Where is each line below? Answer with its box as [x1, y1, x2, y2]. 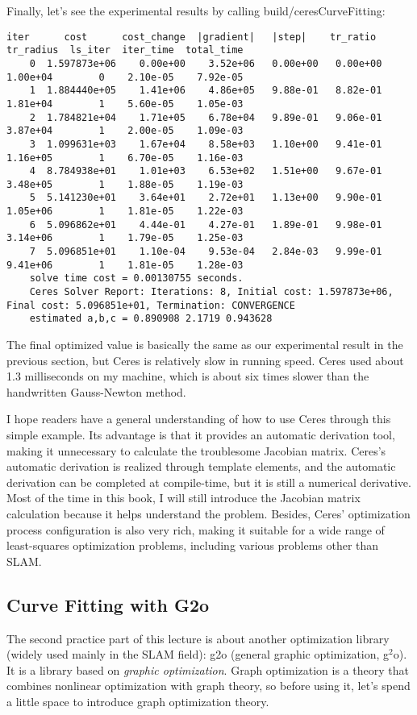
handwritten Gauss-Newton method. [6, 383, 186, 400]
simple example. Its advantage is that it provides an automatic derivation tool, [6, 426, 395, 443]
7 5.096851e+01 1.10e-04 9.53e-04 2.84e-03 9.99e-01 [29, 246, 382, 258]
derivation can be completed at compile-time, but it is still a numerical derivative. [6, 473, 411, 490]
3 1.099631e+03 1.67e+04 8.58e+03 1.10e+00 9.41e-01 [29, 138, 382, 150]
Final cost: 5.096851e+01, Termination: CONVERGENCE [6, 299, 295, 311]
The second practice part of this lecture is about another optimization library [6, 630, 390, 646]
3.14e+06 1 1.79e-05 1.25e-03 [6, 232, 244, 244]
